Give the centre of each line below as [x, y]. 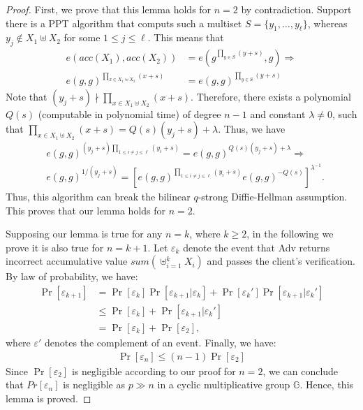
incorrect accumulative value [67, 261]
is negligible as [94, 385]
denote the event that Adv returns [257, 247]
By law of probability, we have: [72, 276]
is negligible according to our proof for [154, 371]
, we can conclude [301, 371]
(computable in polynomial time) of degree [129, 114]
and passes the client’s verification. [281, 261]
